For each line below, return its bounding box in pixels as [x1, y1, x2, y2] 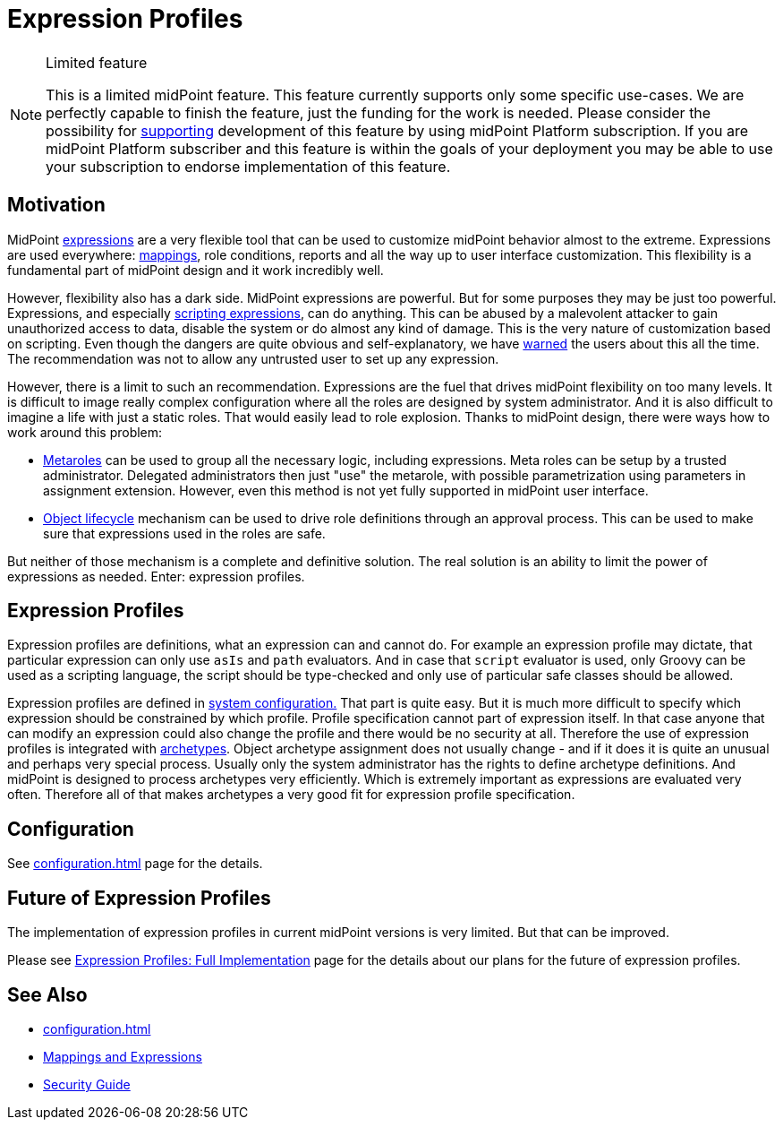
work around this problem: [7, 424, 163, 440]
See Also [7, 983, 88, 1006]
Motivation [7, 194, 106, 217]
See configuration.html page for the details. [7, 856, 263, 872]
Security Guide [43, 1076, 131, 1092]
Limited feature [46, 53, 148, 72]
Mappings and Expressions [43, 1048, 202, 1064]
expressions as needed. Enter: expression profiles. [7, 568, 305, 584]
